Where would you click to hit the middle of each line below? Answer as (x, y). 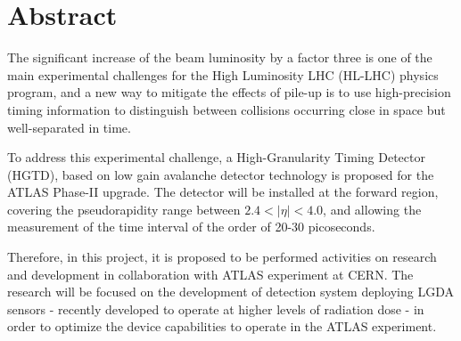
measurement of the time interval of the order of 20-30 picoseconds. (191, 227)
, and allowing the (372, 209)
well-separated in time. (69, 127)
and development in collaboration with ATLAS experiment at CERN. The (210, 274)
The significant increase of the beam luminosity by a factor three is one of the (220, 57)
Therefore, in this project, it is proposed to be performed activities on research (222, 257)
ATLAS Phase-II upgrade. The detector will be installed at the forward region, (223, 192)
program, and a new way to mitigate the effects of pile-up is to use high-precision (229, 92)
